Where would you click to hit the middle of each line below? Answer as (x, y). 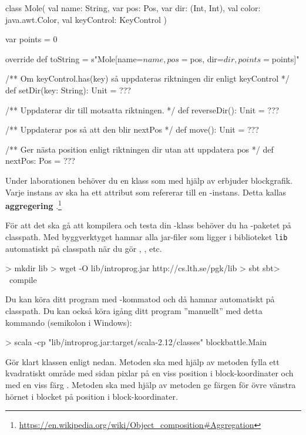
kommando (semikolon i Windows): (69, 322)
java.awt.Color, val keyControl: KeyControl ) (86, 19)
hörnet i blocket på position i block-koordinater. (92, 396)
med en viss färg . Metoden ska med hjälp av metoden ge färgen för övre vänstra (151, 384)
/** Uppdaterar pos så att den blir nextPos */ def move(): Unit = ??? (132, 129)
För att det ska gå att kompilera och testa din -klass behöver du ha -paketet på (148, 225)
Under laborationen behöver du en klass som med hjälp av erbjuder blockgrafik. (149, 180)
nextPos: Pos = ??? (40, 161)
